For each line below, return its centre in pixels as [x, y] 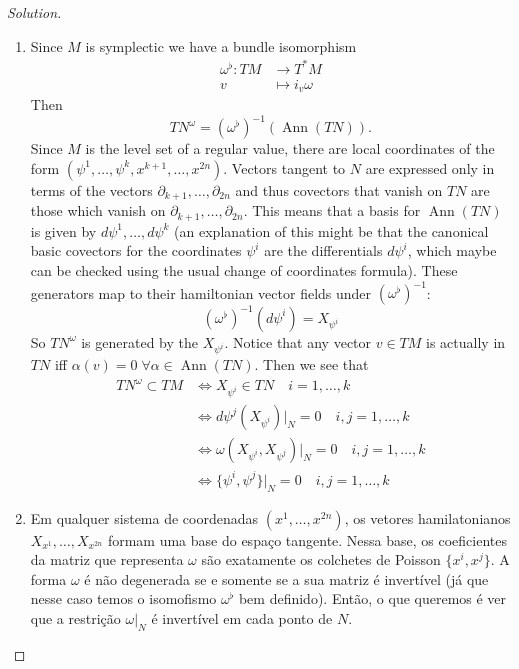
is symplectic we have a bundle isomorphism [221, 45]
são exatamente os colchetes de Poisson [321, 559]
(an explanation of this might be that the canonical [331, 230]
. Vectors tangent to [284, 167]
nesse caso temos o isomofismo [123, 598]
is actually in [466, 341]
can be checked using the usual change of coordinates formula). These [244, 269]
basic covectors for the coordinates [136, 250]
